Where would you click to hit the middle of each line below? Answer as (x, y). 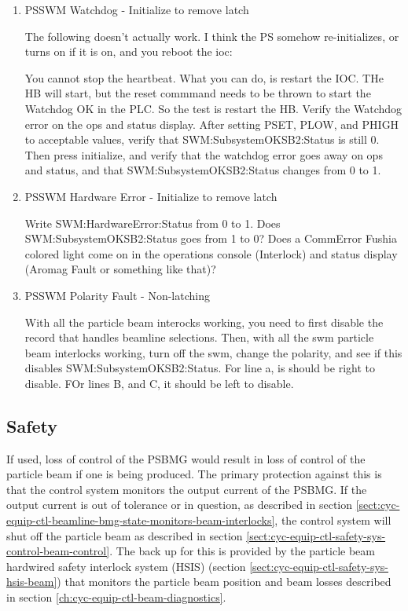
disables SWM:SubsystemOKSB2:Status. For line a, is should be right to (200, 368)
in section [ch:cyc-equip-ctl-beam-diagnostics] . (116, 597)
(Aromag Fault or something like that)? (120, 269)
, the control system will (333, 520)
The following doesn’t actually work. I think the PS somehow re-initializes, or (212, 36)
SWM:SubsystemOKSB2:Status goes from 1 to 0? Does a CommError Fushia (211, 238)
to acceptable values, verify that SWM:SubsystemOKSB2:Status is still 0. (202, 139)
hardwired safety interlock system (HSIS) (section (126, 566)
